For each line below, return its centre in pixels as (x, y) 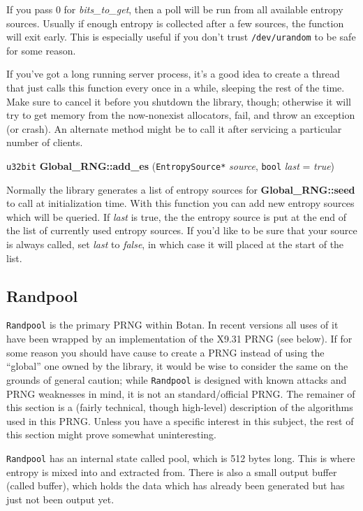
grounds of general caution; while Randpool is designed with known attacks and (177, 379)
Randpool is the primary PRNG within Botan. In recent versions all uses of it (172, 325)
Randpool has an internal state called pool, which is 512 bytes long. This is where (181, 458)
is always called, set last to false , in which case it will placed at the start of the (175, 244)
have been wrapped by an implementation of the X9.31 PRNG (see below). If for (179, 339)
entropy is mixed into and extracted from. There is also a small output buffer (172, 472)
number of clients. (45, 142)
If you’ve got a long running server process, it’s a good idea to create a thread (173, 74)
